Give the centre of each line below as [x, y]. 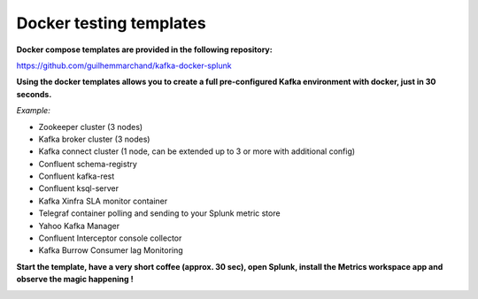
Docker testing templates [112, 23]
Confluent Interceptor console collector [110, 238]
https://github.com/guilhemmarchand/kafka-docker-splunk [124, 65]
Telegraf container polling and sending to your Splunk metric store [159, 213]
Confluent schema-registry [88, 164]
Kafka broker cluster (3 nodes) [94, 139]
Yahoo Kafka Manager [79, 226]
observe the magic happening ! [75, 280]
